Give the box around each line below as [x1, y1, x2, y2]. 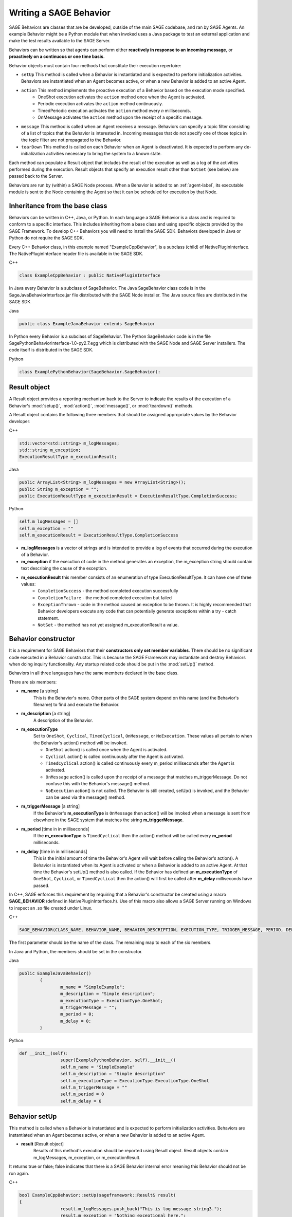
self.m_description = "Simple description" [60, 1071, 166, 1077]
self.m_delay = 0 [60, 1098, 102, 1104]
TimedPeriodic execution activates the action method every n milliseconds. [37, 108, 192, 113]
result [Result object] [21, 1141, 64, 1147]
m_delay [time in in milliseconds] [21, 848, 88, 854]
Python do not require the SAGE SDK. [9, 235, 84, 241]
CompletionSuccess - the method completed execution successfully [37, 588, 179, 594]
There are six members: [9, 679, 57, 685]
